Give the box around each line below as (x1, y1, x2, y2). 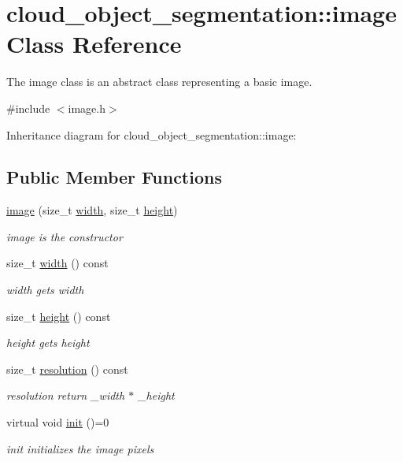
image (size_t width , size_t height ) (6, 202, 178, 218)
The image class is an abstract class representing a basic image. (6, 73, 312, 90)
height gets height (6, 334, 90, 351)
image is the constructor (6, 228, 123, 244)
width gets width (6, 281, 84, 298)
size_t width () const (6, 255, 109, 271)
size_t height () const (6, 307, 111, 324)
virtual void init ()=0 (6, 414, 109, 430)
